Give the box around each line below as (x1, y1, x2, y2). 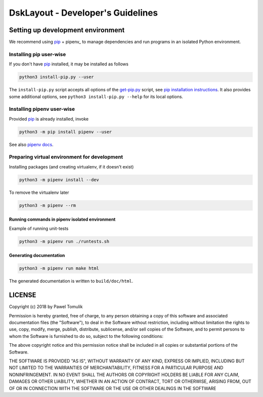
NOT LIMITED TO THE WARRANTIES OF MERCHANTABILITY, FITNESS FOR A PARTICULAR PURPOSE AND (9, 365, 224, 371)
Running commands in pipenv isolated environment (9, 216, 116, 222)
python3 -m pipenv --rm (19, 203, 76, 208)
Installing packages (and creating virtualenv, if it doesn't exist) (9, 164, 134, 169)
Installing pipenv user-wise (9, 105, 75, 112)
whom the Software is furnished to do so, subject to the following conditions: (9, 333, 164, 339)
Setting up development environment (9, 26, 125, 34)
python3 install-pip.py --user (19, 74, 94, 80)
